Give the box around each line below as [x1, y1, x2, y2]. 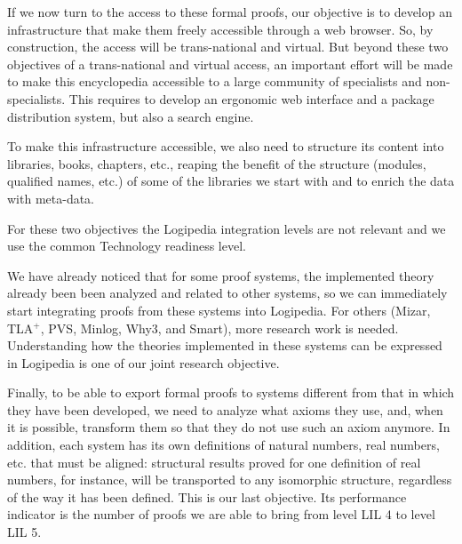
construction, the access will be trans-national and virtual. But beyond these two [7, 37, 449, 56]
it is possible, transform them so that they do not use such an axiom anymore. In [7, 418, 450, 436]
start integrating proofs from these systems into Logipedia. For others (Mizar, [7, 300, 431, 319]
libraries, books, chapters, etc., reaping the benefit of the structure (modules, [7, 154, 426, 172]
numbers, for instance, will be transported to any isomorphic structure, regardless [7, 470, 452, 489]
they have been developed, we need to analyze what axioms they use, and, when [7, 400, 443, 419]
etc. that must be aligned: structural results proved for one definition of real [7, 452, 421, 471]
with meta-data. [7, 188, 94, 207]
